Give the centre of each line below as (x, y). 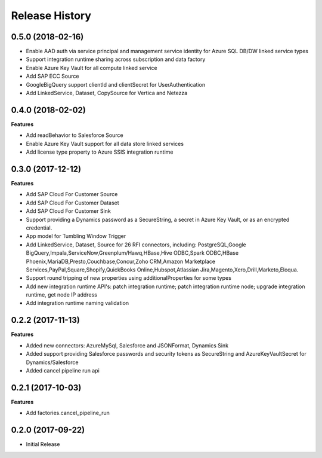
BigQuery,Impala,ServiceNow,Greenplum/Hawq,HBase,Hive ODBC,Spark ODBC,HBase (132, 253)
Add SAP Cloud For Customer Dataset (72, 203)
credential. (39, 228)
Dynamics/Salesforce (52, 362)
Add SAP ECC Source (52, 76)
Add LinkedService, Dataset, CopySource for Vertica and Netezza (107, 93)
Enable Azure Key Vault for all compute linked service (92, 68)
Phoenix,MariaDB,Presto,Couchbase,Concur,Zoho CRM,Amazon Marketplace (121, 261)
